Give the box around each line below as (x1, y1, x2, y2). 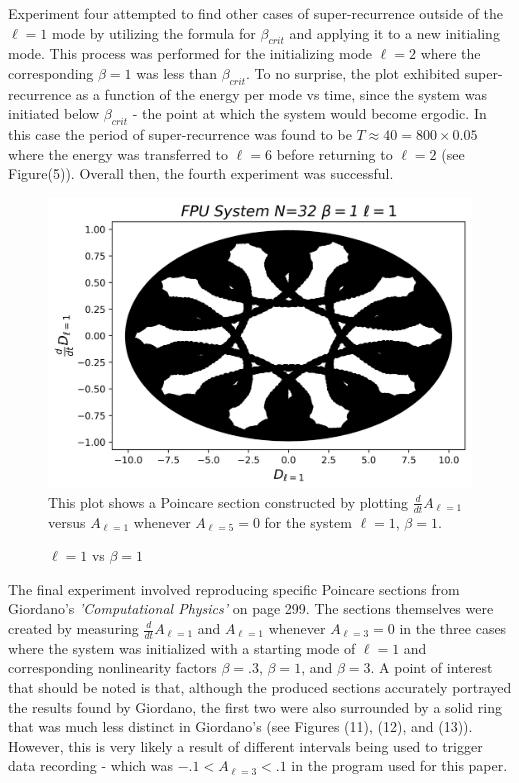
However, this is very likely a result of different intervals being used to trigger (8, 735, 483, 756)
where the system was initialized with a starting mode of (8, 637, 356, 658)
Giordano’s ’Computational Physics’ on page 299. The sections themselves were (8, 598, 494, 619)
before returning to (276, 143, 393, 164)
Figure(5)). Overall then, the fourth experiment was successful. (8, 163, 394, 184)
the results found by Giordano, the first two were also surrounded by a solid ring (8, 696, 502, 717)
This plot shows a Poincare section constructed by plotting (48, 491, 408, 512)
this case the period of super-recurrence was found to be (8, 124, 352, 145)
